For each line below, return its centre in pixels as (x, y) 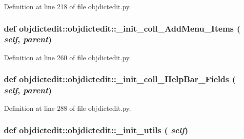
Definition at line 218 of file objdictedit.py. (68, 6)
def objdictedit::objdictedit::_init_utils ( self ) (96, 130)
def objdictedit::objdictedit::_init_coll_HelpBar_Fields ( (120, 79)
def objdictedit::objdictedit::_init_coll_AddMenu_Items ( (122, 28)
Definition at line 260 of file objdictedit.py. (68, 57)
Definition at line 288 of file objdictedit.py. (68, 108)
